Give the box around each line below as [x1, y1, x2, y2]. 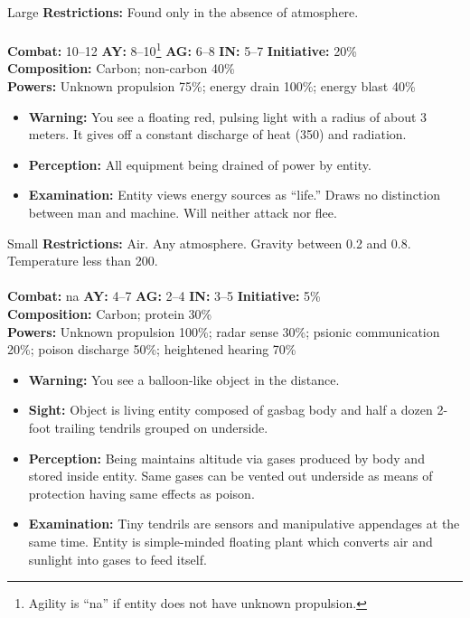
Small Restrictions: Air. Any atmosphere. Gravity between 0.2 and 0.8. [7, 233, 411, 252]
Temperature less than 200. [7, 251, 158, 270]
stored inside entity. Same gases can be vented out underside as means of [28, 466, 433, 485]
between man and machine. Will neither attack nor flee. [28, 203, 337, 221]
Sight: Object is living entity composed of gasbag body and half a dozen [28, 400, 433, 419]
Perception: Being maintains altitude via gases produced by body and [28, 448, 425, 467]
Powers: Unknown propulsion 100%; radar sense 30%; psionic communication [7, 322, 440, 341]
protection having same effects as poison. [28, 483, 255, 502]
